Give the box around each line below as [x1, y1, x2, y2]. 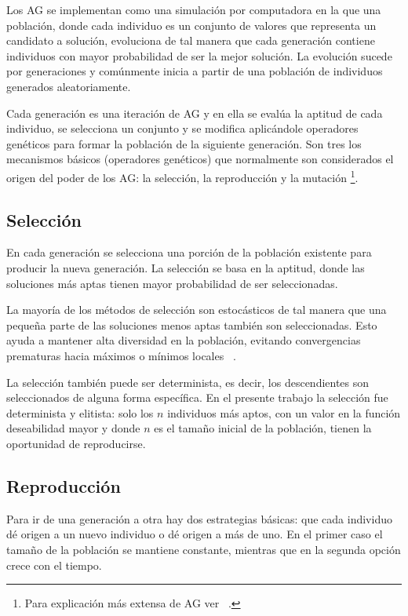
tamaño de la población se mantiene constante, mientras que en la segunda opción [6, 541, 401, 557]
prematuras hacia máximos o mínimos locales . [6, 347, 236, 363]
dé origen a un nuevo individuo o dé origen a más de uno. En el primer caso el [6, 526, 383, 542]
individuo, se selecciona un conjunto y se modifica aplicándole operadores [6, 120, 359, 137]
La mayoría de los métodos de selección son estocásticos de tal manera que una [6, 301, 387, 318]
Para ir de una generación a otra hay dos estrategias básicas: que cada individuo [6, 510, 392, 527]
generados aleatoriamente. [6, 78, 131, 94]
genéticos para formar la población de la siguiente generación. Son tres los [6, 135, 362, 151]
